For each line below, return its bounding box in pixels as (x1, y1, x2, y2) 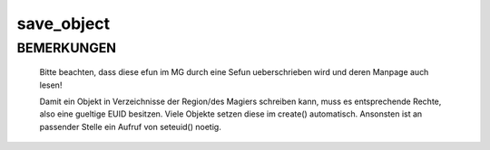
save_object (16, 14, 111, 33)
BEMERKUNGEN (16, 40, 117, 56)
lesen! (39, 80, 63, 90)
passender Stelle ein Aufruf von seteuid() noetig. (39, 121, 221, 132)
